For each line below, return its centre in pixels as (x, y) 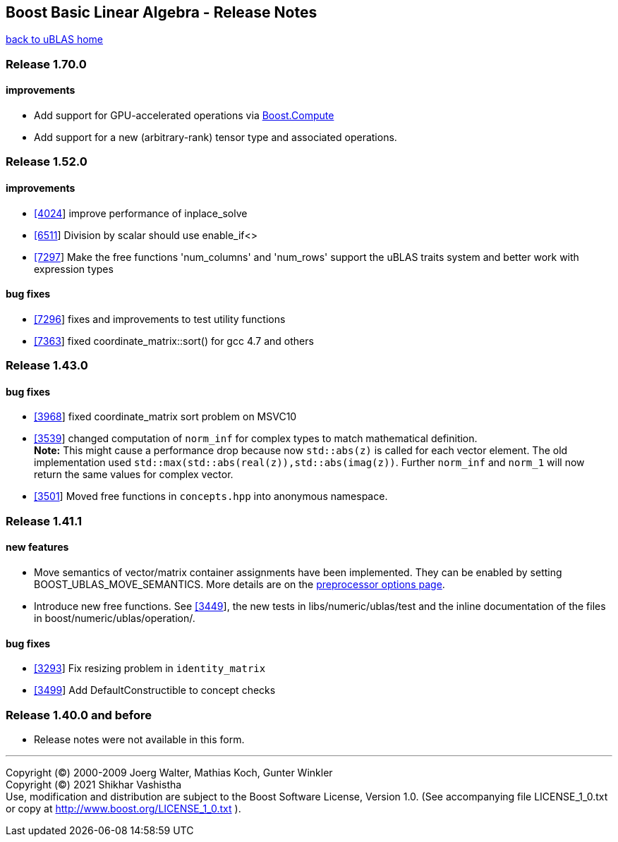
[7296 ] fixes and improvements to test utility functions (160, 319)
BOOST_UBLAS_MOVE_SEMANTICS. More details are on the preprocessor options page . (240, 585)
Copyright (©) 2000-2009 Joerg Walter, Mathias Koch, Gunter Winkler (169, 772)
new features (37, 547)
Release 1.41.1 (44, 521)
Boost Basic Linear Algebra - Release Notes (162, 12)
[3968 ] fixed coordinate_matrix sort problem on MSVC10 (165, 417)
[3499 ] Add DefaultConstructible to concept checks (155, 690)
